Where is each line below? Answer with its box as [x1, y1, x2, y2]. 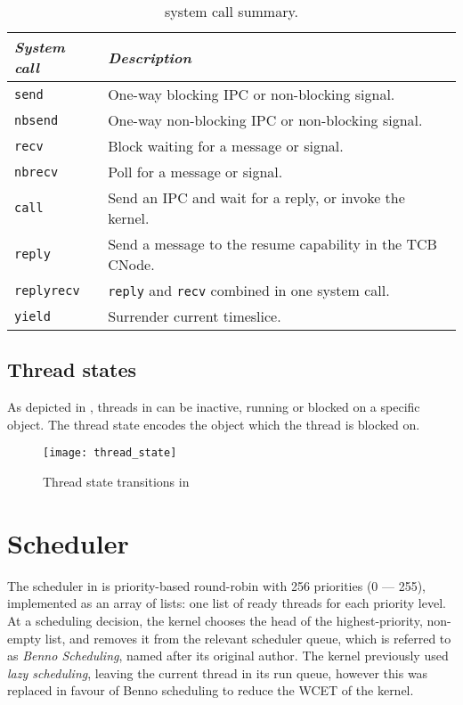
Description [108, 46, 191, 68]
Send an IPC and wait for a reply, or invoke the [108, 187, 405, 208]
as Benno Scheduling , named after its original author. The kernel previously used [7, 646, 449, 665]
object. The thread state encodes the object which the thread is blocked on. [7, 414, 420, 433]
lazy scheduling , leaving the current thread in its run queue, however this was [7, 663, 428, 682]
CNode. [108, 254, 155, 275]
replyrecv [14, 283, 80, 298]
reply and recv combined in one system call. [108, 280, 390, 300]
